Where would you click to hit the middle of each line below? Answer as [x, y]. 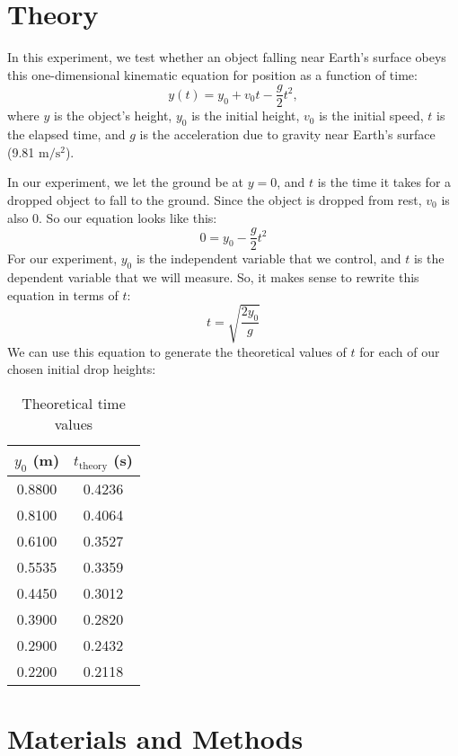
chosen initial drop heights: [82, 369]
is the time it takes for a [384, 182]
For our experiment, [62, 258]
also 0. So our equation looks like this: [112, 217]
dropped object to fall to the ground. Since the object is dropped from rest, [215, 199]
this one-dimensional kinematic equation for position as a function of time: [212, 74]
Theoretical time [74, 403]
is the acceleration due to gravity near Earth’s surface [287, 134]
